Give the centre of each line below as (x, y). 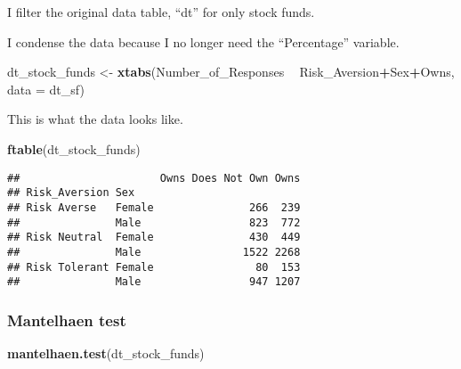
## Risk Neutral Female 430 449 (154, 238)
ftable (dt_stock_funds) (74, 148)
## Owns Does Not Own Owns (154, 178)
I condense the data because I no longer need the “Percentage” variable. (203, 41)
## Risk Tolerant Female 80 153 (154, 267)
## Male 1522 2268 (154, 252)
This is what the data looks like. (95, 119)
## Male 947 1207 (154, 282)
